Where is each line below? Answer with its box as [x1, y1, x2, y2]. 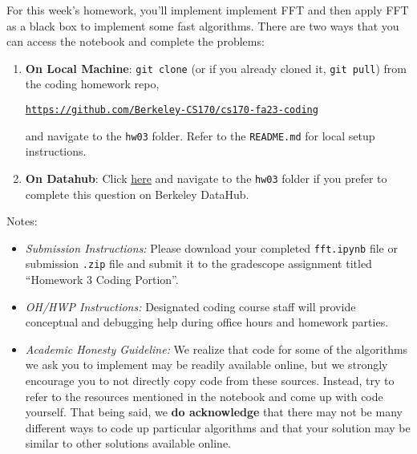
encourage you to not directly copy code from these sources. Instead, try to [25, 372, 395, 389]
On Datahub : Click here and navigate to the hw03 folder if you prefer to [25, 169, 387, 186]
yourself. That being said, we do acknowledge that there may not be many [25, 403, 403, 420]
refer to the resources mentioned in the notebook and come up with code [25, 387, 383, 404]
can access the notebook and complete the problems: [6, 33, 265, 50]
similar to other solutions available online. [25, 435, 232, 452]
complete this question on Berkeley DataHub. [25, 185, 249, 202]
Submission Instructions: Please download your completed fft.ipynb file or [25, 239, 398, 256]
